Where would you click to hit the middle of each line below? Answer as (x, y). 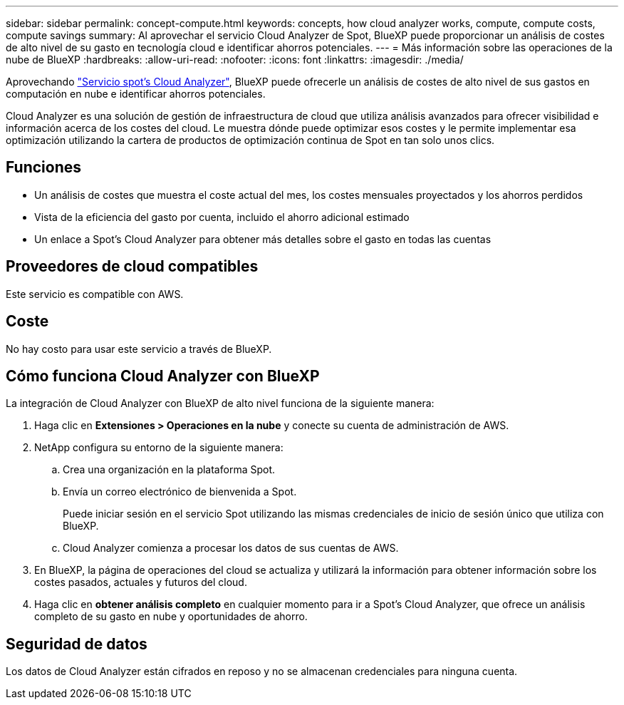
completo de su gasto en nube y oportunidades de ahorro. (171, 617)
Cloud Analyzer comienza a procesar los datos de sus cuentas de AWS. (231, 548)
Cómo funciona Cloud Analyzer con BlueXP (163, 376)
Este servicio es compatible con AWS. (95, 294)
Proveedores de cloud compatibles (132, 267)
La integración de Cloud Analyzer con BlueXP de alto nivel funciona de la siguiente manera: (220, 403)
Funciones (44, 168)
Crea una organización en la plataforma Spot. (169, 470)
